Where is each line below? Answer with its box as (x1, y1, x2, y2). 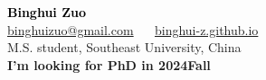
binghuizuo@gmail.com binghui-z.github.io (7, 20, 259, 39)
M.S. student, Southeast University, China (7, 38, 242, 57)
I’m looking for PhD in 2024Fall (7, 55, 211, 74)
